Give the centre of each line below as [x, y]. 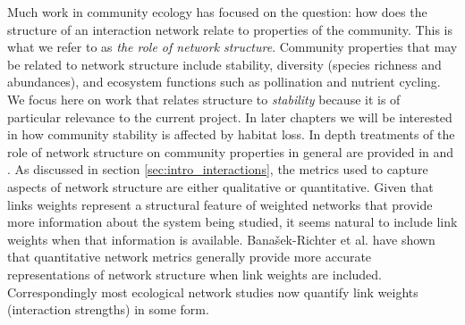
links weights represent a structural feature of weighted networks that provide [220, 204]
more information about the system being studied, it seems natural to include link [232, 222]
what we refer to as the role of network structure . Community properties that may [232, 47]
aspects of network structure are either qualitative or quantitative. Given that [220, 186]
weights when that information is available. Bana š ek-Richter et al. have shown [221, 239]
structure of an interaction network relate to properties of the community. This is [230, 29]
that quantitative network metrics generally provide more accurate [190, 257]
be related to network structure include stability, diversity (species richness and [224, 64]
